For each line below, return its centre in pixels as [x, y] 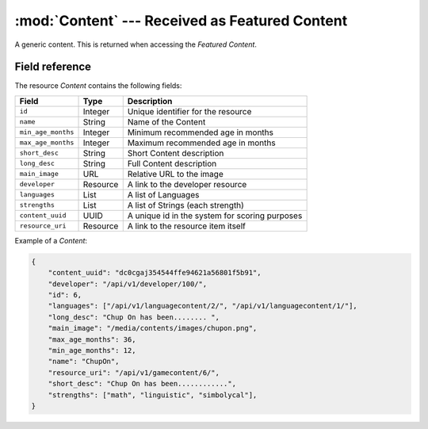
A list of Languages [163, 194]
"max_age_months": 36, [92, 339]
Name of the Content [166, 121]
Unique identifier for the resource [189, 111]
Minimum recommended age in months [200, 132]
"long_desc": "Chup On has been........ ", [134, 317]
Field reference [53, 67]
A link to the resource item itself [186, 226]
